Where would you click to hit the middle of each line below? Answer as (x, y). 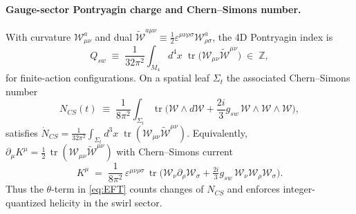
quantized (26, 202)
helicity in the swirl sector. (106, 202)
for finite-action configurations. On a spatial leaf (108, 78)
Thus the (25, 189)
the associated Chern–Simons (288, 78)
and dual (114, 36)
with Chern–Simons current (175, 152)
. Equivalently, (217, 132)
